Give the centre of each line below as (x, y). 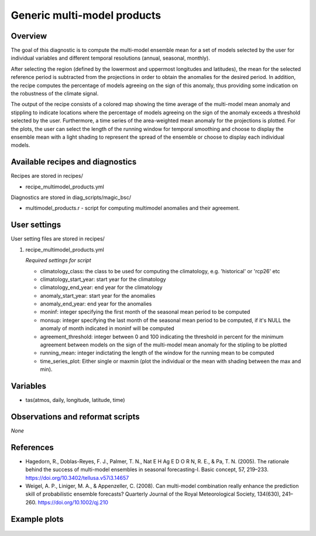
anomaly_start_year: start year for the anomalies (98, 296)
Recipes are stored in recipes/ (47, 176)
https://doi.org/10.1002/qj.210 (73, 502)
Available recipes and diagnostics (74, 162)
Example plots (37, 519)
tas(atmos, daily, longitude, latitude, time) (75, 400)
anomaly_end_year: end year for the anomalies (96, 304)
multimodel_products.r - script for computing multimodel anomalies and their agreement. (133, 208)
